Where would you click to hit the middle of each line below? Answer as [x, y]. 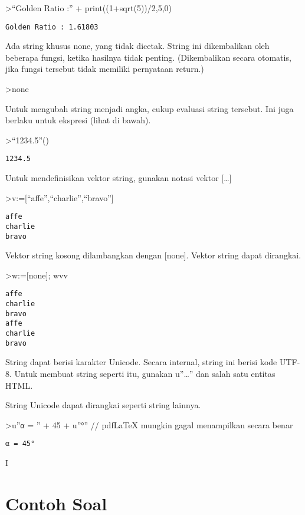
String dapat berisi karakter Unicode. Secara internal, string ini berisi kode [141, 362]
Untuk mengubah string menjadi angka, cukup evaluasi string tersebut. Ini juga [150, 108]
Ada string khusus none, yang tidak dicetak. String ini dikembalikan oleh [137, 46]
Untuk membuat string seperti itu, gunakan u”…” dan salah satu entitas [145, 373]
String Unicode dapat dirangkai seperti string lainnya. [103, 405]
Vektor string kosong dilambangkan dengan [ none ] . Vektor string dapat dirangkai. [153, 255]
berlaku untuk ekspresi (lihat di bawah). [78, 120]
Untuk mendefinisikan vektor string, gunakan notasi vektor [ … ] [119, 178]
